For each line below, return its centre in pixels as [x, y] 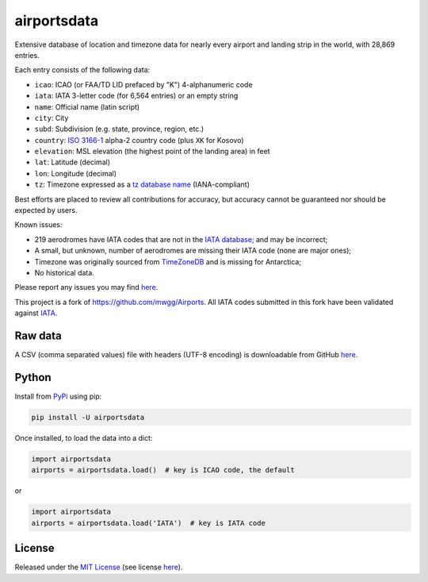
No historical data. [64, 272]
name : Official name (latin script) [87, 106]
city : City [52, 118]
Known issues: [38, 225]
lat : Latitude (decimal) [73, 162]
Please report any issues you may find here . [86, 287]
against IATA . [36, 313]
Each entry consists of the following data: [82, 70]
